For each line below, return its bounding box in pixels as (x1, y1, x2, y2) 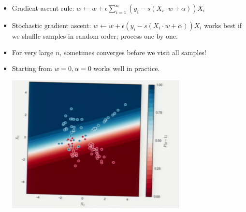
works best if (204, 20, 242, 30)
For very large (12, 47, 54, 57)
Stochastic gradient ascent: (12, 20, 91, 30)
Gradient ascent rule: (12, 3, 74, 13)
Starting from (12, 63, 52, 73)
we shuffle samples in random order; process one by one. (12, 31, 178, 41)
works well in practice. (93, 63, 160, 73)
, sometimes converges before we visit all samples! (59, 47, 206, 57)
